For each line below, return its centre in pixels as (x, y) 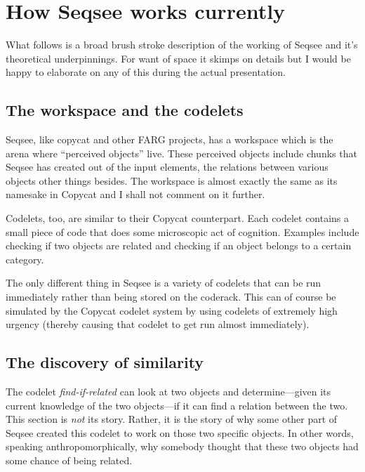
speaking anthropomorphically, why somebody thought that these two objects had (182, 446)
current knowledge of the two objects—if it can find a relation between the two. (177, 405)
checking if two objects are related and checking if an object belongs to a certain (179, 245)
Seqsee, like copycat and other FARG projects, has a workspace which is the (170, 139)
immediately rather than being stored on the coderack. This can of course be (171, 297)
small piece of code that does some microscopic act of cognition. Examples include (182, 231)
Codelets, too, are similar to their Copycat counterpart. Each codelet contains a (178, 218)
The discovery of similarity (105, 362)
